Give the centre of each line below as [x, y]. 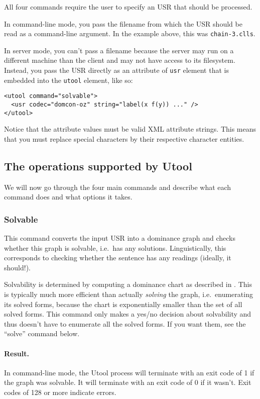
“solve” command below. [42, 333]
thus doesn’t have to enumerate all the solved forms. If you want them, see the [125, 323]
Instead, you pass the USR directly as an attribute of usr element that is [116, 70]
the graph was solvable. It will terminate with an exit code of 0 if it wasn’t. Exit [128, 382]
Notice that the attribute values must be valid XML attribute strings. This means [130, 129]
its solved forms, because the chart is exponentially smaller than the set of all [123, 304]
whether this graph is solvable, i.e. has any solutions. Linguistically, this [115, 247]
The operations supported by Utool [98, 166]
